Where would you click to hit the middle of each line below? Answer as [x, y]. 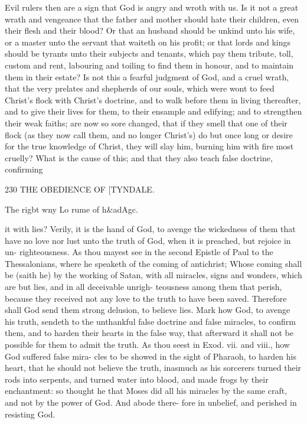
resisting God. [30, 414]
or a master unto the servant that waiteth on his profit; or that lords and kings [148, 42]
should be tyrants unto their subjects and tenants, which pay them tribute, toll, [149, 53]
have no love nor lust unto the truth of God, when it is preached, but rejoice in [148, 240]
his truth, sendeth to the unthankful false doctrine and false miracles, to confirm [150, 321]
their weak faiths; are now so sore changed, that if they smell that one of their [146, 123]
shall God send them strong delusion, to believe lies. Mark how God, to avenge [148, 310]
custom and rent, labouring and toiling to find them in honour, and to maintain [149, 65]
